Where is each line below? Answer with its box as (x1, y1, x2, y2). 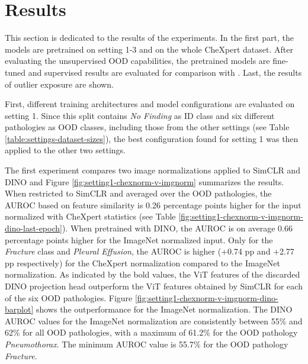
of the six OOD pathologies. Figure (5, 291, 133, 304)
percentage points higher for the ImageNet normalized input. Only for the (5, 233, 273, 246)
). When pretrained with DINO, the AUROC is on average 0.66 (62, 222, 293, 234)
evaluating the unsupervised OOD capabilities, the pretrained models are (5, 54, 270, 67)
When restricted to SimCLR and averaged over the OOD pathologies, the (5, 187, 272, 199)
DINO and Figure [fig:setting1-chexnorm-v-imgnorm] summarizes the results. (5, 175, 284, 188)
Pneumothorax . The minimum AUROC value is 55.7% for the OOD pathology (5, 337, 288, 350)
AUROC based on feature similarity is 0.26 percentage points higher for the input (5, 198, 301, 211)
